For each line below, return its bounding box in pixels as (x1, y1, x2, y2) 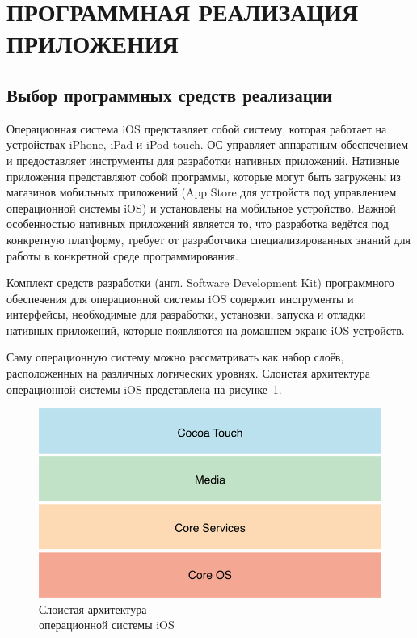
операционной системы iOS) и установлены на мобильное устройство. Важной (6, 199, 396, 216)
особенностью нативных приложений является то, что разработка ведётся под (6, 215, 389, 232)
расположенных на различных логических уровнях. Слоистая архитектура (6, 365, 370, 382)
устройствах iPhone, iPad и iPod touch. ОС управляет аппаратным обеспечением (6, 136, 409, 153)
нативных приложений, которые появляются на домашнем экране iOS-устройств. (6, 321, 405, 338)
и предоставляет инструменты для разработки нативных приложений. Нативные (6, 151, 400, 168)
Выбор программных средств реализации (6, 82, 332, 107)
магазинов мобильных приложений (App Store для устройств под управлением (6, 184, 397, 201)
